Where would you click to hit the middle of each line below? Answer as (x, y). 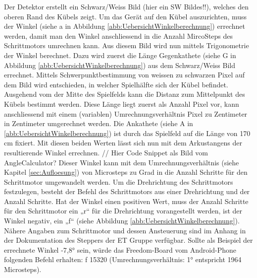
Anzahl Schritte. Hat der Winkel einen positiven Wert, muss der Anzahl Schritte (126, 201)
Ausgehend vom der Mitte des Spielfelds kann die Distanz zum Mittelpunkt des (125, 94)
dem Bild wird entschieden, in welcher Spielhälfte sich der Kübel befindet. (116, 84)
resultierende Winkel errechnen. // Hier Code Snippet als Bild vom (106, 152)
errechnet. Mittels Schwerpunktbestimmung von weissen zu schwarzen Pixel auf (125, 75)
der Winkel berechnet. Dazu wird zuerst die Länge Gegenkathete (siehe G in (120, 55)
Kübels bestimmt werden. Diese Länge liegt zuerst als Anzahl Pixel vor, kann (122, 104)
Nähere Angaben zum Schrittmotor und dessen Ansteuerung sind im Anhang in (125, 230)
